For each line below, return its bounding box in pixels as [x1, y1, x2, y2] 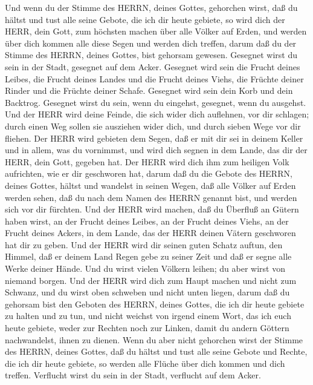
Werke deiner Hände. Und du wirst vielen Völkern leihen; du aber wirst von [5, 262, 285, 275]
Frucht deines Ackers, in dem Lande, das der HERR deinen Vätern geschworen [5, 226, 296, 239]
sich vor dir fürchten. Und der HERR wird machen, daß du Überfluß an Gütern [5, 203, 299, 216]
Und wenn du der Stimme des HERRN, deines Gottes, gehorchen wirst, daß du [5, 1, 298, 13]
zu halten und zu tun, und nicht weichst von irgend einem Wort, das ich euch [5, 309, 291, 322]
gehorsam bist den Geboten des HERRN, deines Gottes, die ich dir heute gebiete [5, 297, 305, 310]
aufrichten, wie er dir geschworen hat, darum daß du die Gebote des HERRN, [5, 167, 292, 180]
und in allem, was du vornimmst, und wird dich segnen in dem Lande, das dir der [5, 143, 308, 156]
